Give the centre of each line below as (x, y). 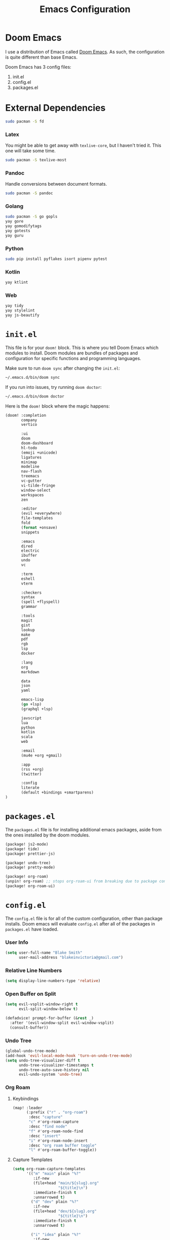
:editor (29, 509)
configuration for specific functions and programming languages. (73, 358)
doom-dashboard (37, 444)
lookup (28, 630)
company (29, 420)
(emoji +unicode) (39, 453)
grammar (29, 607)
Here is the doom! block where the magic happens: (58, 406)
